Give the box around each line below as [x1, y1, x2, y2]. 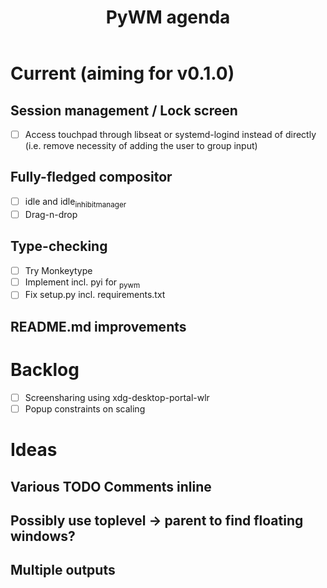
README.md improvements [10, 318, 187, 335]
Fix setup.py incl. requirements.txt [24, 289, 166, 301]
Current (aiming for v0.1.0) [10, 62, 235, 85]
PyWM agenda [105, 6, 231, 29]
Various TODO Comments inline [10, 478, 212, 495]
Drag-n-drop [24, 208, 78, 220]
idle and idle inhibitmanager [24, 195, 127, 210]
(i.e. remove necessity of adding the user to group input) [24, 140, 258, 152]
